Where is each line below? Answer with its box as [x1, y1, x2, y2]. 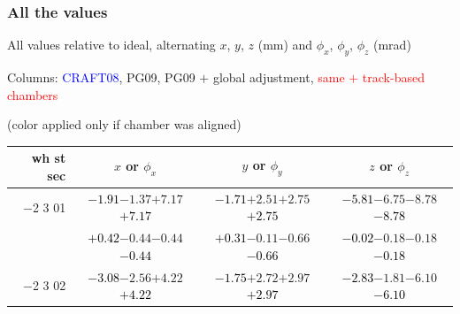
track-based [362, 68, 425, 87]
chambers [7, 85, 58, 103]
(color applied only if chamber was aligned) [7, 115, 241, 134]
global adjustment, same [212, 68, 345, 87]
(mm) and [257, 35, 313, 54]
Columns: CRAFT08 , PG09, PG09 [7, 68, 195, 87]
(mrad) [373, 35, 411, 54]
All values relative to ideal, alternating [7, 35, 216, 54]
